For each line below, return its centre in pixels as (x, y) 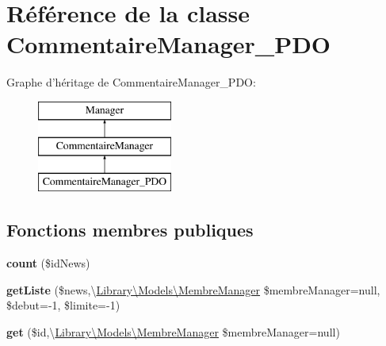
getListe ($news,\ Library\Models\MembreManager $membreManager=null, (193, 289)
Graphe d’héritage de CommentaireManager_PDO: (131, 82)
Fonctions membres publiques (130, 230)
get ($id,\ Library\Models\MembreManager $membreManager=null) (173, 331)
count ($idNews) (48, 263)
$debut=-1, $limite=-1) (63, 305)
